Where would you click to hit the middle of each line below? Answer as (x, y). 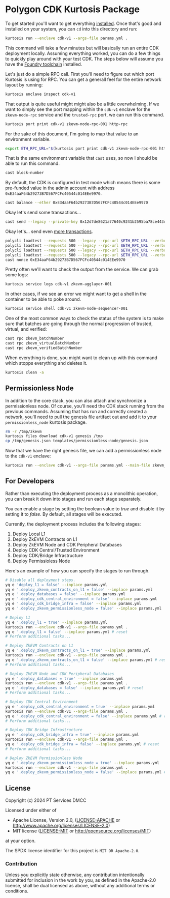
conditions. (17, 891)
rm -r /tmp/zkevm (24, 431)
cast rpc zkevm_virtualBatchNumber (43, 343)
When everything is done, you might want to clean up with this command (81, 358)
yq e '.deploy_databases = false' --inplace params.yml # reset (74, 688)
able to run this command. (32, 163)
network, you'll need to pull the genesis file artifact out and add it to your (81, 417)
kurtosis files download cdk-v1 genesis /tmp (54, 436)
